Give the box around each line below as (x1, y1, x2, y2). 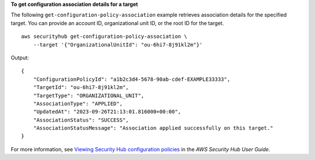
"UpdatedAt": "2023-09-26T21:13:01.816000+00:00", (33, 108, 181, 115)
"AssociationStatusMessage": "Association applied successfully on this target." (33, 125, 274, 131)
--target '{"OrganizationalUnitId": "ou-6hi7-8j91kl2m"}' (33, 41, 203, 48)
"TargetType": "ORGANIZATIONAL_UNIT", (33, 92, 145, 99)
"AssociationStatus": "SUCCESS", (33, 116, 129, 123)
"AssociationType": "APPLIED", (33, 100, 123, 107)
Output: (10, 54, 29, 61)
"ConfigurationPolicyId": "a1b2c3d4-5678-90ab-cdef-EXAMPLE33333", (33, 76, 230, 83)
